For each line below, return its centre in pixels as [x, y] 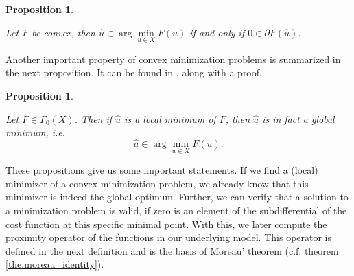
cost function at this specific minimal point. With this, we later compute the [166, 223]
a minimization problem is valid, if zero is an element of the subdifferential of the [176, 210]
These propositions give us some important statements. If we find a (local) [162, 170]
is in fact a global [298, 118]
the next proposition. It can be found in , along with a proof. [134, 72]
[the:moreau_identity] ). [55, 264]
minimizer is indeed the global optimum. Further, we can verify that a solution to [177, 197]
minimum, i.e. [35, 132]
